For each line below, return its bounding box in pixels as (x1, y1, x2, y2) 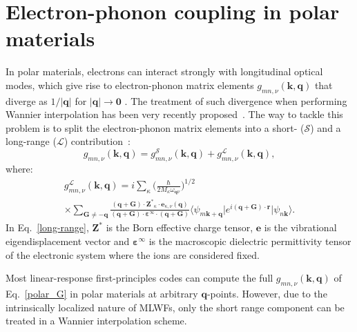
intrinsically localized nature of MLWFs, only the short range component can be (6, 300, 345, 314)
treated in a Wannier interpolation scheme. (6, 313, 187, 328)
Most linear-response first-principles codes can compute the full (6, 271, 273, 285)
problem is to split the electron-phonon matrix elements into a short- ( (6, 120, 305, 135)
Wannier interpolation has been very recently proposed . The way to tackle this (6, 107, 343, 121)
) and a (310, 120, 341, 135)
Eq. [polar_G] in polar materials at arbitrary (6, 286, 198, 300)
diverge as (6, 93, 48, 108)
